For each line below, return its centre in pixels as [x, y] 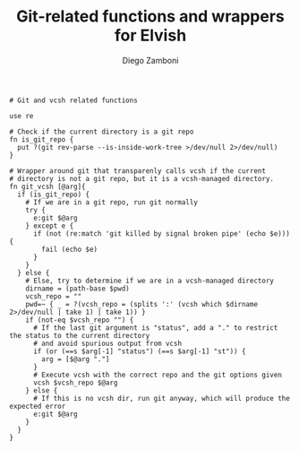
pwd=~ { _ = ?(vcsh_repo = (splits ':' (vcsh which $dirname [141, 304]
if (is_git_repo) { [54, 195]
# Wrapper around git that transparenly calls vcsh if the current [138, 171]
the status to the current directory [80, 335]
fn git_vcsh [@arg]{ [48, 186]
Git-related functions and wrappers [150, 17]
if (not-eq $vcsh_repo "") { [80, 320]
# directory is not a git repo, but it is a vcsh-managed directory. [142, 178]
